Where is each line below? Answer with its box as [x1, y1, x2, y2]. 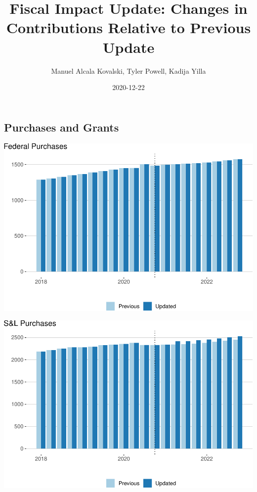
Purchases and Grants [4, 119, 119, 134]
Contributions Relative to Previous [6, 17, 251, 38]
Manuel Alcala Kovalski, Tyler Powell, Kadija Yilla [51, 65, 206, 76]
